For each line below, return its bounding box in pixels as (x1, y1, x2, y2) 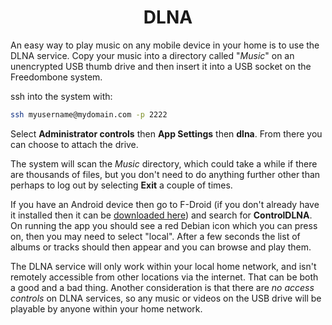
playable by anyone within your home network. (10, 302, 203, 315)
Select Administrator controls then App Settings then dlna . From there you (10, 127, 323, 140)
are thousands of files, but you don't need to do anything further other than (10, 168, 321, 180)
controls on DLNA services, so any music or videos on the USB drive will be (10, 292, 322, 304)
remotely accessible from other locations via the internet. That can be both (10, 271, 319, 283)
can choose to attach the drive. (10, 138, 139, 150)
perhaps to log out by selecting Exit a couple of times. (10, 179, 233, 191)
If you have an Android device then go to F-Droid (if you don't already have (10, 198, 320, 210)
